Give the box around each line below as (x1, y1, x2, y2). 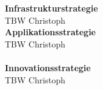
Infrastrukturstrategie (5, 2, 98, 14)
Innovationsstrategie (5, 61, 91, 74)
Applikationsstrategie (5, 26, 96, 38)
